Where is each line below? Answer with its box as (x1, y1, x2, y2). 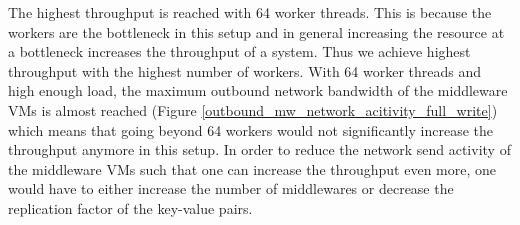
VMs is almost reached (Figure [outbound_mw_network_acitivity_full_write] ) (8, 99, 498, 120)
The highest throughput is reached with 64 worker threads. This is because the (8, 2, 492, 22)
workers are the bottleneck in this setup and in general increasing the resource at (8, 21, 505, 42)
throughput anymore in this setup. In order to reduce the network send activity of (8, 139, 511, 160)
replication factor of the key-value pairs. (8, 197, 253, 218)
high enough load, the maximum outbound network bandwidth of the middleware (8, 80, 508, 101)
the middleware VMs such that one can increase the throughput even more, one (8, 158, 497, 179)
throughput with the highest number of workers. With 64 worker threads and (8, 60, 482, 81)
